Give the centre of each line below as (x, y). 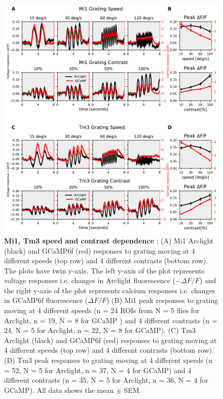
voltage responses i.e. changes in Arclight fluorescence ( (90, 280)
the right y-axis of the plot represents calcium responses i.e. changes (110, 290)
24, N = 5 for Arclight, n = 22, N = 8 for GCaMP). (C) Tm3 (100, 330)
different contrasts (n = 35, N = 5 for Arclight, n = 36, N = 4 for (106, 380)
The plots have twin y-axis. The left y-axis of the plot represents (104, 270)
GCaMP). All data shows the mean (59, 390)
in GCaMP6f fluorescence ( (46, 300)
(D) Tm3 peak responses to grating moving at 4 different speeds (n (108, 360)
